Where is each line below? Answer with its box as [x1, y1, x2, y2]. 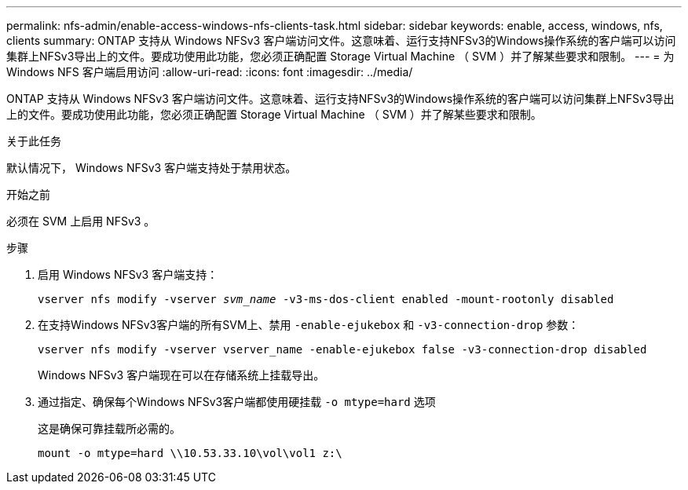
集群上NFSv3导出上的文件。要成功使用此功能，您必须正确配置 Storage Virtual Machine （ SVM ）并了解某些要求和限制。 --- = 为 [6, 49, 675, 63]
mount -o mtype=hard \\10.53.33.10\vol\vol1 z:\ [38, 447, 342, 459]
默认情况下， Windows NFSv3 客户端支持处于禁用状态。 [6, 161, 297, 174]
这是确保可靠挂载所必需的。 [38, 422, 181, 435]
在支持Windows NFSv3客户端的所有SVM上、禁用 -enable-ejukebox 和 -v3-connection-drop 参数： [38, 318, 580, 331]
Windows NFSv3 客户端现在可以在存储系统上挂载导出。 [38, 368, 325, 382]
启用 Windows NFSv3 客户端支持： [38, 268, 218, 281]
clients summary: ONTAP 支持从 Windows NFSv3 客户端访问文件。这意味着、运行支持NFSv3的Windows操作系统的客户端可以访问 [6, 34, 676, 47]
